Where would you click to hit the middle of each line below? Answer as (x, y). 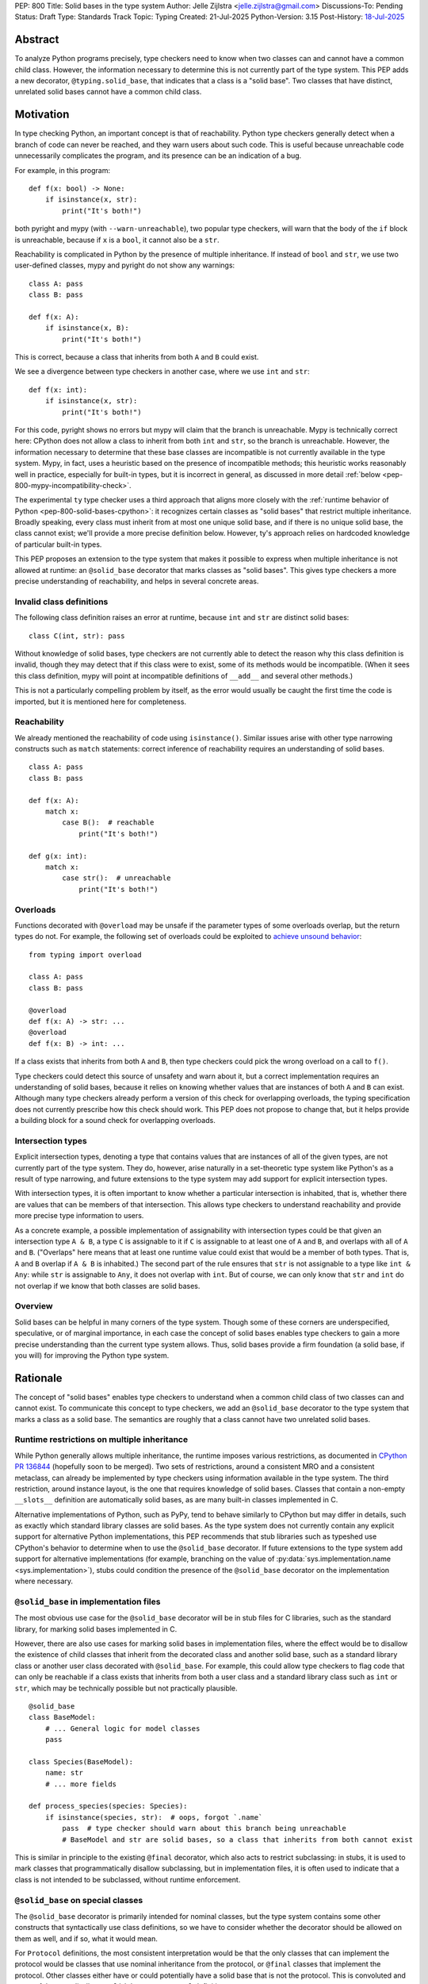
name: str (64, 1773)
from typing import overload (85, 955)
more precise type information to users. (79, 1216)
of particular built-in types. (58, 544)
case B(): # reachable (108, 823)
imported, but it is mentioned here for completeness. (100, 702)
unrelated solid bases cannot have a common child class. (108, 92)
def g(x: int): (58, 856)
